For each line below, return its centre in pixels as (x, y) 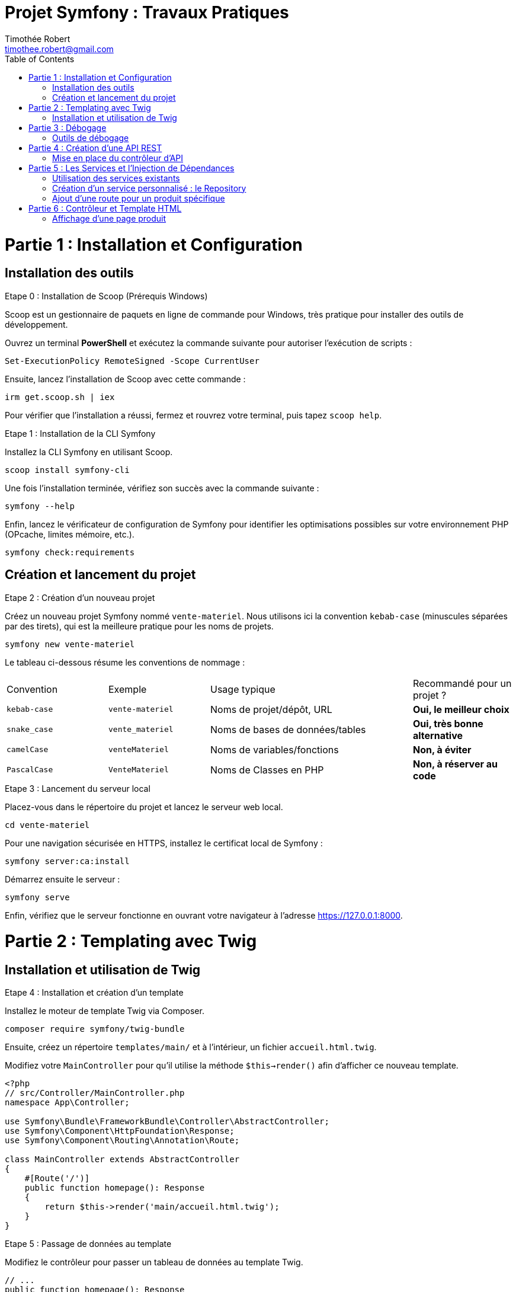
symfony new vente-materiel (70, 644)
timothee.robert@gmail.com (59, 49)
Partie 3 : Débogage (68, 127)
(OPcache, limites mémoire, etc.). (70, 534)
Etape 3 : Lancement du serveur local (78, 788)
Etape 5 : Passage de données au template (88, 1244)
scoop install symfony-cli (67, 470)
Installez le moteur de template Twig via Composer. (105, 1011)
